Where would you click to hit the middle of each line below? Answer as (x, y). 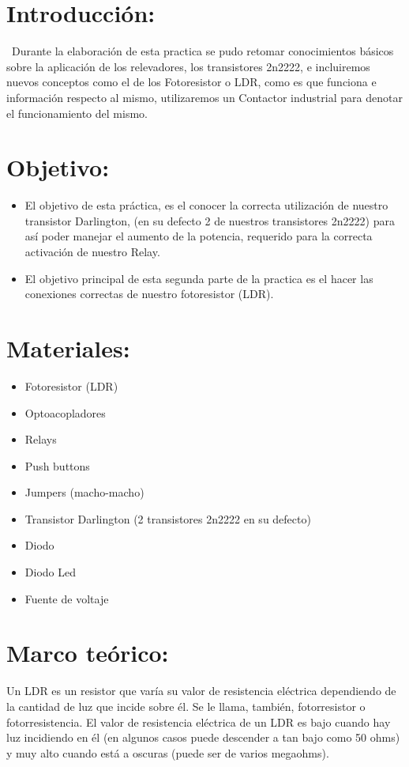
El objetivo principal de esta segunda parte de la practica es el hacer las (199, 278)
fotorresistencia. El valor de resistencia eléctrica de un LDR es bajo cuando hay (199, 722)
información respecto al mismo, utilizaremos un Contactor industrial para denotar (204, 97)
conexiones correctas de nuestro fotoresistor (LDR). (149, 294)
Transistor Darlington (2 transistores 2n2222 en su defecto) (168, 518)
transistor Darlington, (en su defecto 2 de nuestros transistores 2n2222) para (210, 220)
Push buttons (57, 465)
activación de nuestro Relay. (92, 251)
